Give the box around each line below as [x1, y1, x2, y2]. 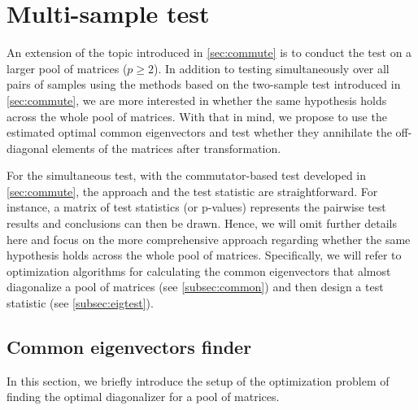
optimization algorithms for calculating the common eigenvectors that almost [7, 262, 391, 279]
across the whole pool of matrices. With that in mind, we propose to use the [7, 107, 387, 124]
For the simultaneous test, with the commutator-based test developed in [7, 167, 367, 184]
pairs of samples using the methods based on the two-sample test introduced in [7, 76, 401, 93]
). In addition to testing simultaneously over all [154, 59, 390, 76]
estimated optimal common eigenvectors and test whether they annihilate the [7, 124, 392, 141]
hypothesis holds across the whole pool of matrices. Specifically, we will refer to [7, 246, 402, 264]
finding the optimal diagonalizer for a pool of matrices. [7, 388, 280, 405]
